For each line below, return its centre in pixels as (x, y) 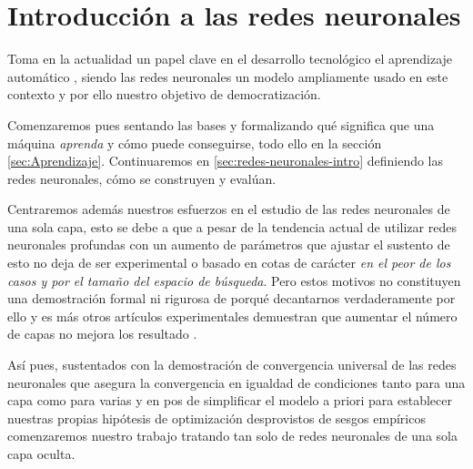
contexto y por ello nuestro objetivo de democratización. (164, 94)
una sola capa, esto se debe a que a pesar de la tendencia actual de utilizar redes (232, 226)
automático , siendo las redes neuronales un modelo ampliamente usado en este (228, 76)
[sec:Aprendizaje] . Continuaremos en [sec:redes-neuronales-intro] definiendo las (226, 161)
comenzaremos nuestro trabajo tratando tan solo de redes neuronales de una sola (232, 436)
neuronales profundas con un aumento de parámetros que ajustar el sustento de (229, 245)
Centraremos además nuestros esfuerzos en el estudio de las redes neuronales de (229, 209)
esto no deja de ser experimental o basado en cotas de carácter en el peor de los (229, 263)
